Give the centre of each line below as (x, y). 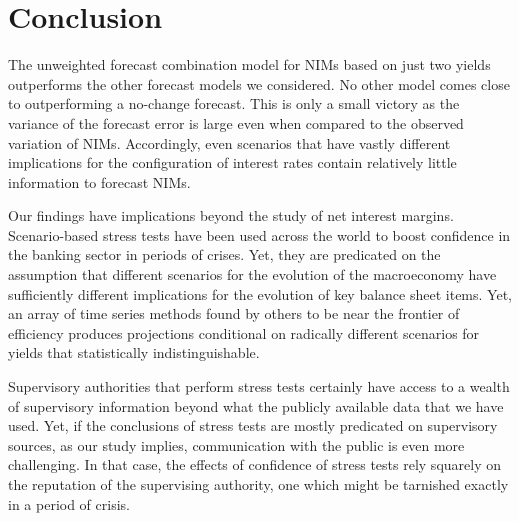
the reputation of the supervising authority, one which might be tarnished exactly (258, 484)
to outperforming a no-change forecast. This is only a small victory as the (234, 103)
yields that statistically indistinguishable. (134, 352)
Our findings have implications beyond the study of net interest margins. (231, 215)
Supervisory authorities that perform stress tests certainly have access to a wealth (259, 386)
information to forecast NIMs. (99, 181)
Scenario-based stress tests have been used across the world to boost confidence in (259, 234)
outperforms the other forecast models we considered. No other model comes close (259, 83)
